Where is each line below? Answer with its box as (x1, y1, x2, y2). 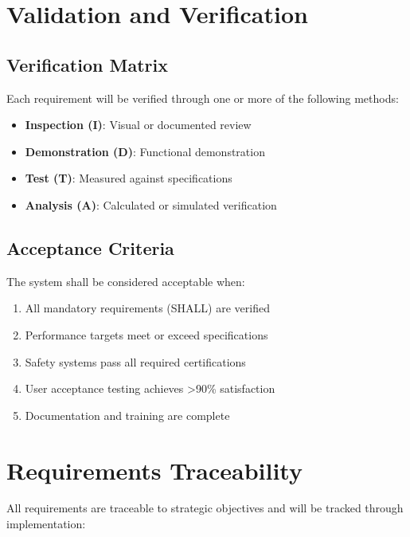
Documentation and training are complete (25, 406, 230, 423)
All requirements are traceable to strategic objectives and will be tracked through (6, 500, 404, 516)
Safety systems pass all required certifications (25, 353, 246, 370)
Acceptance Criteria (6, 235, 174, 260)
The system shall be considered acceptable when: (6, 272, 245, 289)
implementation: (6, 515, 86, 532)
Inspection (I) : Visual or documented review (25, 116, 252, 133)
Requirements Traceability (6, 453, 303, 486)
